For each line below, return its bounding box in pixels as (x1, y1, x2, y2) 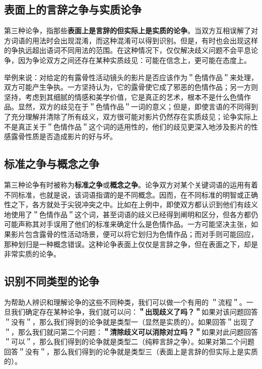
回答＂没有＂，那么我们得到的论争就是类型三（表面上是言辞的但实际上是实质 (4, 346, 258, 356)
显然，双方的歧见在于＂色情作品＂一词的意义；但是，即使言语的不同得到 (18, 101, 258, 112)
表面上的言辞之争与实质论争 (4, 2, 142, 17)
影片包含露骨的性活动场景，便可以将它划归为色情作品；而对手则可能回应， (11, 228, 258, 239)
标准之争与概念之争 (4, 156, 99, 171)
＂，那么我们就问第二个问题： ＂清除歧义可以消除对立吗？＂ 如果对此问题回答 (4, 326, 258, 337)
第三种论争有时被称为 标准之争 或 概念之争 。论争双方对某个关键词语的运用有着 (4, 179, 258, 190)
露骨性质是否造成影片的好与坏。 (11, 131, 117, 142)
